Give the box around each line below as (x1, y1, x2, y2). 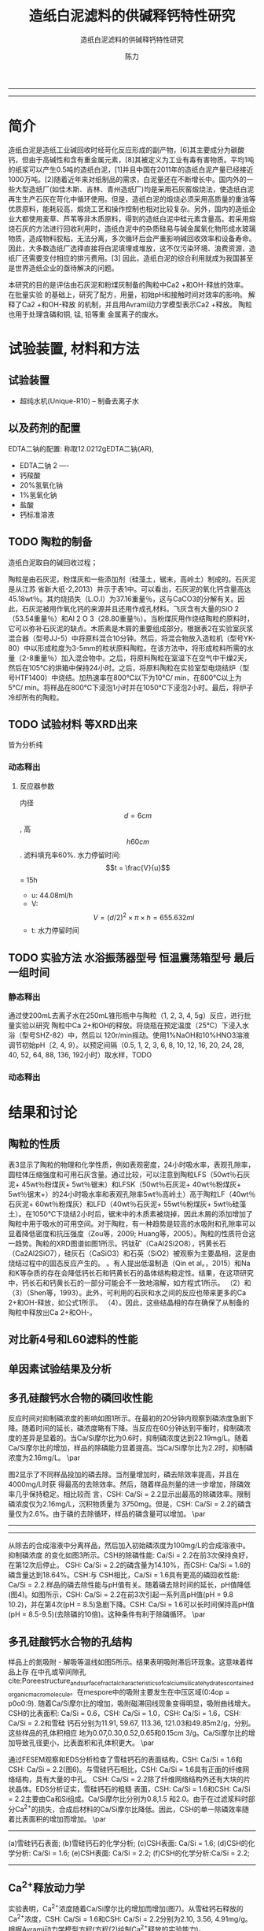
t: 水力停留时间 (31, 926, 80, 935)
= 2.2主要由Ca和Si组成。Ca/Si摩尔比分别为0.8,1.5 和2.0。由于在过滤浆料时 (8, 1794, 249, 1803)
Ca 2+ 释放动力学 (8, 1878, 85, 1895)
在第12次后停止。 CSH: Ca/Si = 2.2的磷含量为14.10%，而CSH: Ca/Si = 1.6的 (8, 1561, 251, 1570)
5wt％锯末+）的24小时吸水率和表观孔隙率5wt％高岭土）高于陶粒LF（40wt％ (8, 1189, 256, 1198)
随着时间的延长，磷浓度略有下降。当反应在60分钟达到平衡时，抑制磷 (21, 1424, 244, 1433)
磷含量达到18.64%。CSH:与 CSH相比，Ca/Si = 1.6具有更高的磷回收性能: (8, 1570, 240, 1580)
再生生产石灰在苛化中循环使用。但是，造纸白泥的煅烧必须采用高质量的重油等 (8, 194, 256, 203)
